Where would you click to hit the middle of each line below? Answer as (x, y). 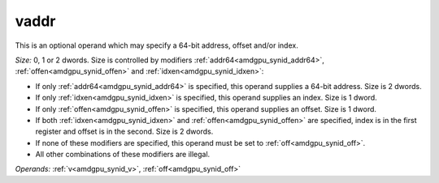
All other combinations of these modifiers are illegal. (123, 155)
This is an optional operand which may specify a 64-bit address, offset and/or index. (156, 45)
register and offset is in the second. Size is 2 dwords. (124, 132)
